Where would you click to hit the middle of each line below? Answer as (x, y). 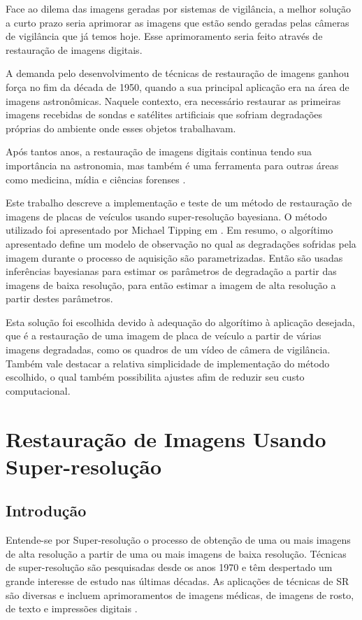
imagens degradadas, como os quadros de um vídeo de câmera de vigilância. (168, 350)
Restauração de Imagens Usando (166, 438)
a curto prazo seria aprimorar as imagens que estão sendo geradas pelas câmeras (178, 22)
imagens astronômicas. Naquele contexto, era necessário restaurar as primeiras (173, 100)
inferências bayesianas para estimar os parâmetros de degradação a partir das (171, 271)
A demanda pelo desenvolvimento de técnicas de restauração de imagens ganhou (178, 73)
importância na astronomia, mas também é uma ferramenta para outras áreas (172, 165)
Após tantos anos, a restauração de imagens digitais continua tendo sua (159, 152)
